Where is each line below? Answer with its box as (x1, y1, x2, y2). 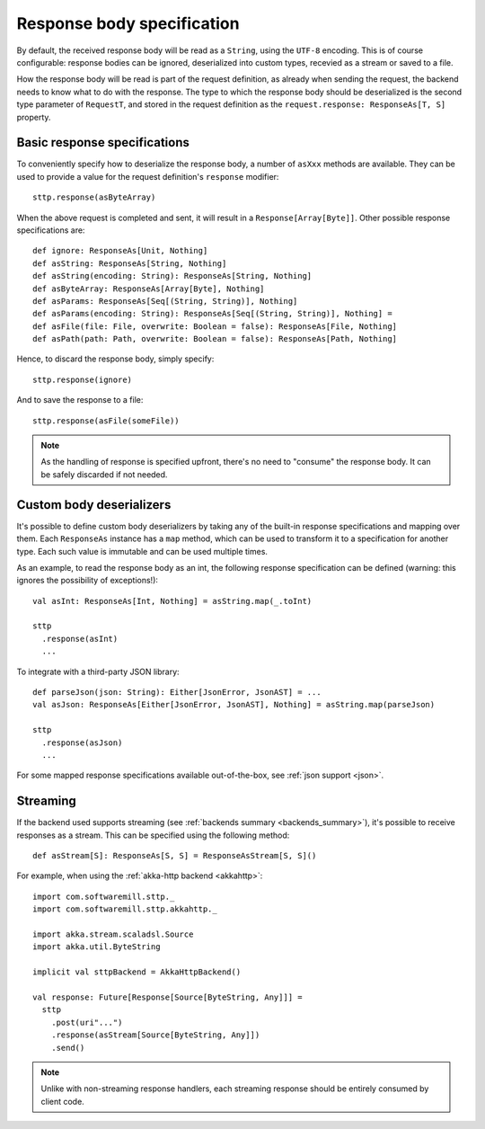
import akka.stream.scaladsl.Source (32, 929, 194, 939)
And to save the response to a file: (16, 395, 144, 405)
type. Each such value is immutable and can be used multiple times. (16, 546, 269, 556)
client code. (40, 1096, 84, 1107)
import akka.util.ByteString (32, 942, 161, 952)
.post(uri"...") (50, 1017, 123, 1027)
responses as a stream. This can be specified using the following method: (16, 830, 290, 840)
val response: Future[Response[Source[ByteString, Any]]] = (32, 991, 303, 1002)
